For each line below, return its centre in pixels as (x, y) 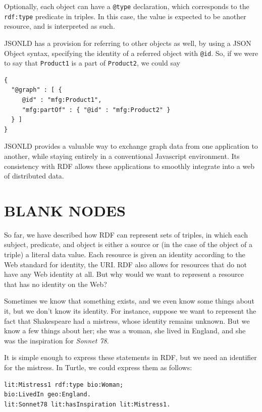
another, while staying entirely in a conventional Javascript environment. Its (122, 156)
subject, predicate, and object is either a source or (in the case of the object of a (128, 244)
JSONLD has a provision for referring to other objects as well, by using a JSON (128, 43)
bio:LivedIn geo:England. (47, 395)
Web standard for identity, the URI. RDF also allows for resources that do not (125, 264)
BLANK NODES (65, 210)
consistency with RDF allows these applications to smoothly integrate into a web (129, 166)
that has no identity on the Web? (56, 284)
